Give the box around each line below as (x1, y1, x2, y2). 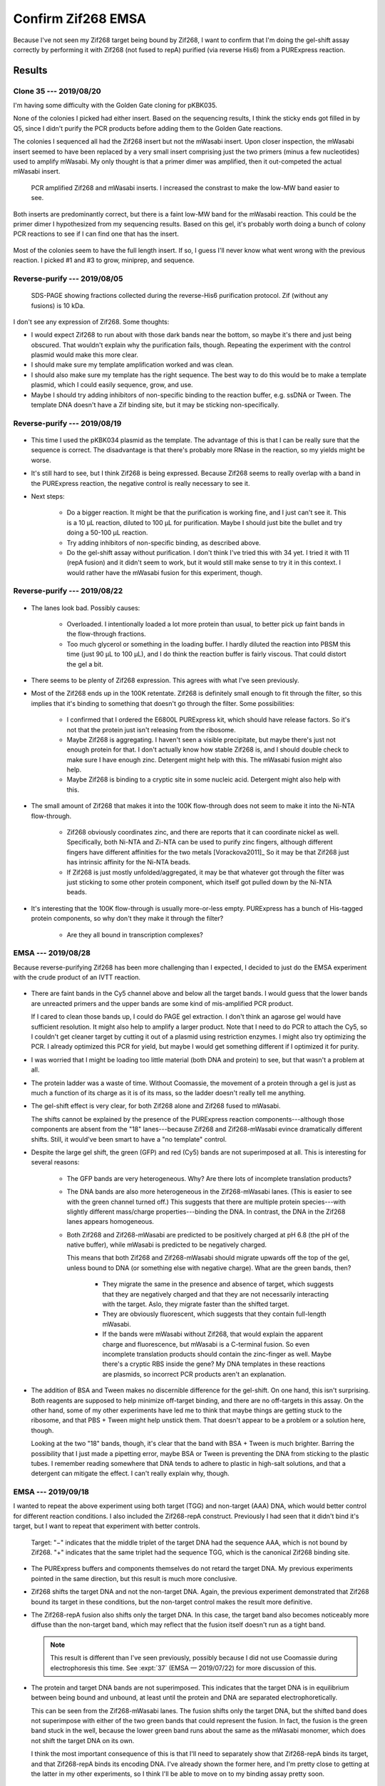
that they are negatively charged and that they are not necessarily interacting (102, 1289, 329, 1298)
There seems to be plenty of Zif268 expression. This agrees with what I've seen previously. (31, 676, 299, 684)
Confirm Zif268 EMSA (13, 11, 146, 26)
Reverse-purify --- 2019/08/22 (13, 586, 123, 596)
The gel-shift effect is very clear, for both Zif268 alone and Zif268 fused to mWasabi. (31, 1102, 281, 1110)
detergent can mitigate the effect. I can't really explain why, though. (31, 1469, 230, 1478)
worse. (31, 456, 51, 464)
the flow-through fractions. (66, 629, 146, 639)
